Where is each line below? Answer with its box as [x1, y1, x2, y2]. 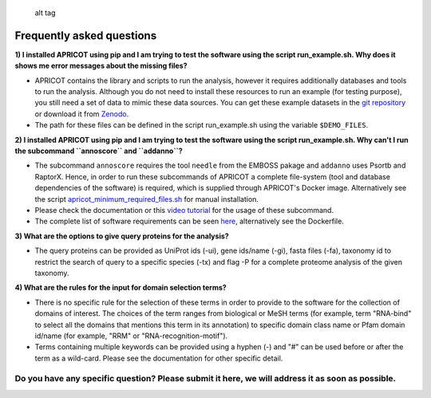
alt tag [34, 8, 56, 18]
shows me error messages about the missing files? [14, 61, 188, 71]
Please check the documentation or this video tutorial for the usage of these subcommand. [34, 205, 334, 215]
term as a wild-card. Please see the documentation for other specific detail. [34, 353, 283, 363]
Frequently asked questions [14, 29, 157, 42]
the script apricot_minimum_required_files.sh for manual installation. [34, 194, 259, 203]
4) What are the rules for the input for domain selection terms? [14, 283, 227, 293]
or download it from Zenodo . [34, 108, 129, 119]
